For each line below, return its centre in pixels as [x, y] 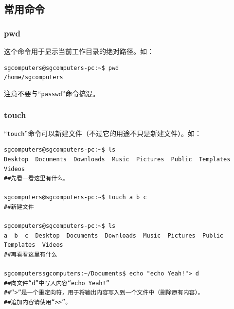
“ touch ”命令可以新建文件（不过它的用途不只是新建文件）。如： [103, 133]
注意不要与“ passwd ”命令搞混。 [52, 93]
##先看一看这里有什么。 [36, 179]
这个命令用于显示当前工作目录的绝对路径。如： [79, 51]
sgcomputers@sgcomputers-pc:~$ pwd [62, 68]
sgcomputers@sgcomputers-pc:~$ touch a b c [75, 197]
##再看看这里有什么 [31, 254]
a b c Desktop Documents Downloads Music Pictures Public [114, 235]
